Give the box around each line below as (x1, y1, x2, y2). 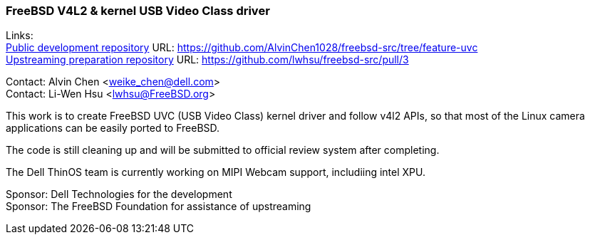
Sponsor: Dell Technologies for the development (6, 188, 232, 201)
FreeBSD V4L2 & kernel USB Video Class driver (6, 4, 270, 18)
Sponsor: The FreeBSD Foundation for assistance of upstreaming (6, 200, 311, 213)
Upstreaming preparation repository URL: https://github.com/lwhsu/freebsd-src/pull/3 (6, 53, 409, 66)
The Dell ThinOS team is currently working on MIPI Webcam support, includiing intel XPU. (6, 166, 426, 179)
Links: (6, 29, 33, 42)
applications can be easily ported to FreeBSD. (6, 122, 220, 135)
